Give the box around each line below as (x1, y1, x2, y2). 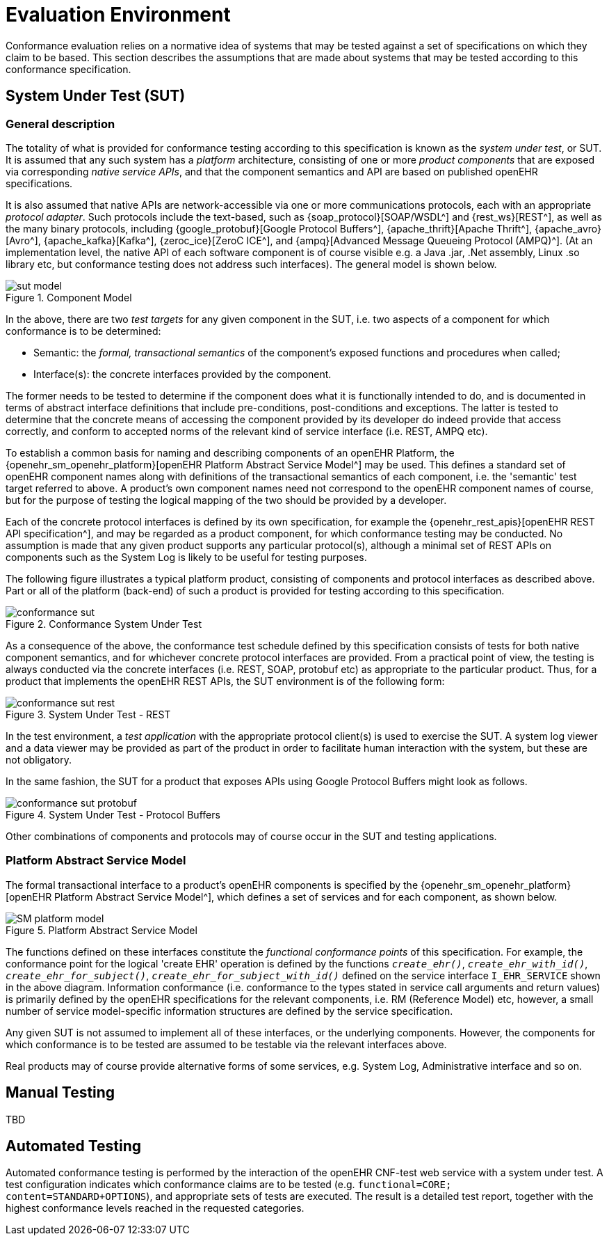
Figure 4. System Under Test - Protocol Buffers (6, 808, 220, 821)
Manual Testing (6, 1084, 115, 1102)
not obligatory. (6, 753, 72, 766)
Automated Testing (6, 1137, 142, 1155)
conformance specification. (6, 63, 131, 75)
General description (6, 116, 115, 131)
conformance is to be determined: (6, 324, 161, 337)
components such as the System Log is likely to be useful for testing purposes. (6, 551, 367, 563)
